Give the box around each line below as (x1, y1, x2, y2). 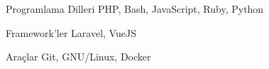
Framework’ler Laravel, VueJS (6, 25, 136, 40)
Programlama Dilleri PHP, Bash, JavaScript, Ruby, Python (6, 1, 264, 16)
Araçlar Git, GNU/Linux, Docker (6, 49, 151, 64)
